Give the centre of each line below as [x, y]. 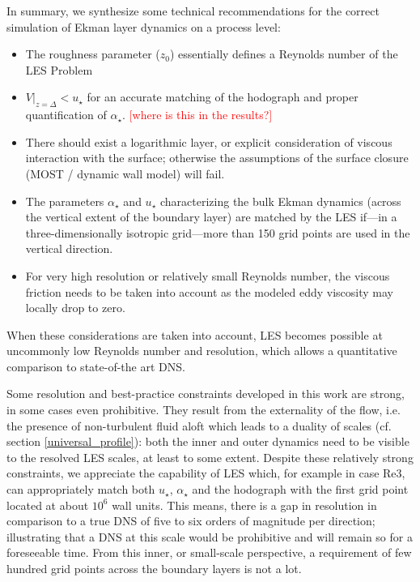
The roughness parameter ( [93, 54]
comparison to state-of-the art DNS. [96, 366]
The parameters [65, 201]
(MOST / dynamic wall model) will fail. [125, 173]
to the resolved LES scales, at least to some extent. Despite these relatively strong [210, 457]
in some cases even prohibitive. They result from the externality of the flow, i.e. [204, 410]
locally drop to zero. [75, 308]
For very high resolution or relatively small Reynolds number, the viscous [208, 275]
